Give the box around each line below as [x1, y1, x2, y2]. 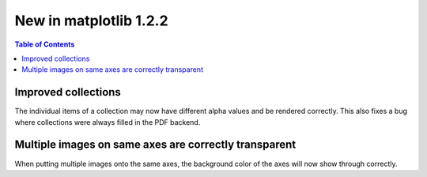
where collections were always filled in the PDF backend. [14, 117, 201, 126]
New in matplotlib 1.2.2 [14, 12, 169, 29]
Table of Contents [14, 40, 75, 49]
